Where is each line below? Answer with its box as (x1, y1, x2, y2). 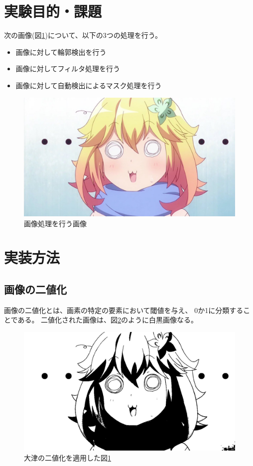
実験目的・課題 (4, 1, 102, 21)
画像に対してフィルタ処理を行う (15, 63, 121, 74)
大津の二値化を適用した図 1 (24, 453, 111, 463)
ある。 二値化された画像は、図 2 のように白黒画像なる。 (17, 314, 198, 325)
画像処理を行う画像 (24, 218, 87, 228)
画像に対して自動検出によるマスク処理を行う (15, 80, 162, 90)
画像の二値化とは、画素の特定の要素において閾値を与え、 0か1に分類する (4, 305, 244, 315)
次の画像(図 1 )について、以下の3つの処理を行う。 (4, 30, 162, 40)
